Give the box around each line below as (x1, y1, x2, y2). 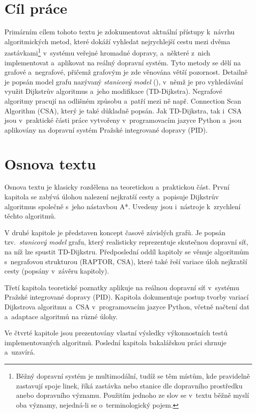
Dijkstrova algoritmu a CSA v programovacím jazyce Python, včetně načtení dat (4, 301, 250, 311)
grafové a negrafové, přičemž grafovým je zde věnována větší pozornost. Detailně (4, 67, 248, 77)
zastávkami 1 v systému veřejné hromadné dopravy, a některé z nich (4, 46, 210, 57)
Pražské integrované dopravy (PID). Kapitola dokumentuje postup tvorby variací (4, 292, 249, 302)
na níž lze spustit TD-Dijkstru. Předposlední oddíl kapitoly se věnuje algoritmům (4, 247, 249, 256)
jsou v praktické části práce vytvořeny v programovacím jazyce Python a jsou (4, 115, 242, 125)
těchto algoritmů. (4, 211, 56, 221)
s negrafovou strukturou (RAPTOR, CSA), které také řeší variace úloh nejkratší (4, 256, 247, 266)
